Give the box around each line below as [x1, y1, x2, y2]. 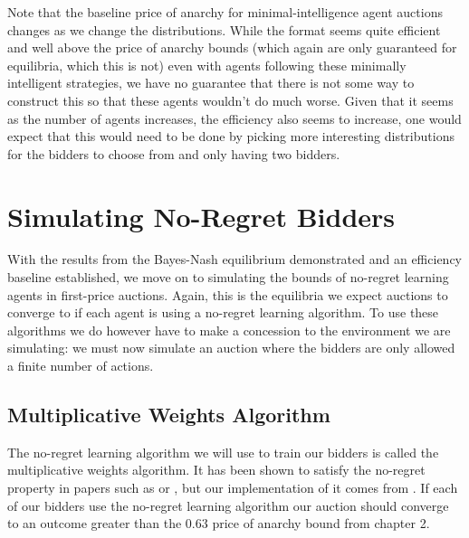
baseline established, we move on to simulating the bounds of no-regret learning [7, 268, 449, 287]
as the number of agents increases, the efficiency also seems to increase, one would [7, 109, 462, 127]
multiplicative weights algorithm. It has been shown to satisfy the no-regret [7, 460, 426, 479]
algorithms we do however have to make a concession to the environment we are [7, 320, 451, 339]
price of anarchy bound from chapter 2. [212, 514, 430, 533]
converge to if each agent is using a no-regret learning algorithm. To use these [7, 303, 439, 322]
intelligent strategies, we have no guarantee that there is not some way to [7, 73, 415, 92]
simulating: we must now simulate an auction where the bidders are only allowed [7, 338, 455, 357]
